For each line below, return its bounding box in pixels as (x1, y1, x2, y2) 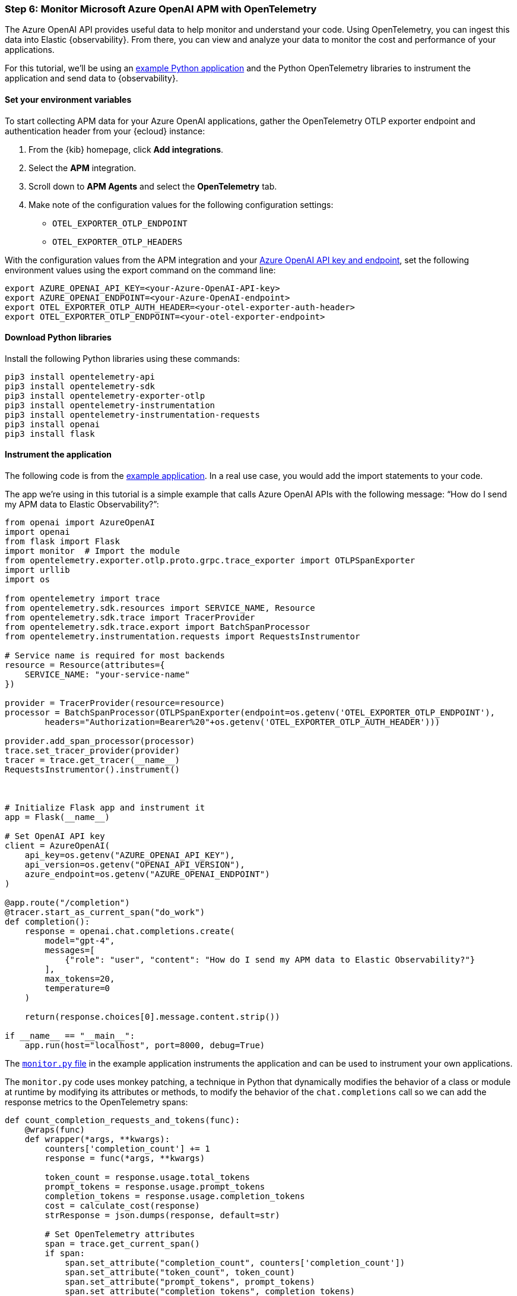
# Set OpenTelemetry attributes (45, 1229, 195, 1240)
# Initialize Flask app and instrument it (5, 803, 205, 813)
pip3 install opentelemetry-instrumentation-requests (5, 409, 260, 420)
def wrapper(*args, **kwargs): (24, 1134, 170, 1144)
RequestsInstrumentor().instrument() (5, 765, 180, 775)
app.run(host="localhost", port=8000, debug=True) (24, 1040, 265, 1051)
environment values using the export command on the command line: (5, 264, 276, 275)
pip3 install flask (5, 428, 95, 439)
